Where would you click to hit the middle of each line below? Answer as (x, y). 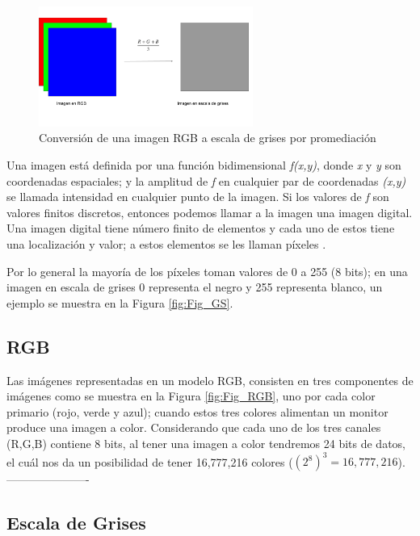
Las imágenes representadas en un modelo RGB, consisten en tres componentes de (210, 380)
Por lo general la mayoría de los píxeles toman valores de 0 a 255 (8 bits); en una (207, 271)
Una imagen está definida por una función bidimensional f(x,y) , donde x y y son (204, 165)
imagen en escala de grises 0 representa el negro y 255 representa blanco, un (195, 287)
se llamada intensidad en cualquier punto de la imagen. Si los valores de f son (198, 197)
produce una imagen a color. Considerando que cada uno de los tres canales (194, 427)
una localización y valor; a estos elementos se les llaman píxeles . (166, 243)
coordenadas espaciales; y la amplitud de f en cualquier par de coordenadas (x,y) (206, 180)
